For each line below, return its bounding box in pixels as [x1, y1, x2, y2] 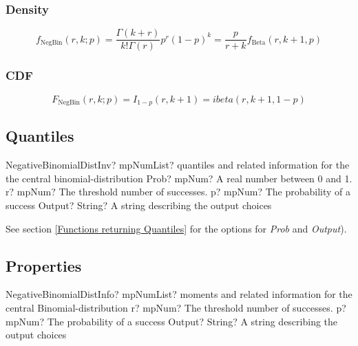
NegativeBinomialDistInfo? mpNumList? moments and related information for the [6, 287, 352, 301]
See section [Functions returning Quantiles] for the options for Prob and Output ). [6, 221, 347, 235]
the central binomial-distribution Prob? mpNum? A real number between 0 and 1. [6, 171, 352, 185]
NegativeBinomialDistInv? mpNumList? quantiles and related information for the [6, 158, 350, 172]
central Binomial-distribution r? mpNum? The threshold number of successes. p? [6, 300, 346, 314]
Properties [6, 255, 82, 276]
